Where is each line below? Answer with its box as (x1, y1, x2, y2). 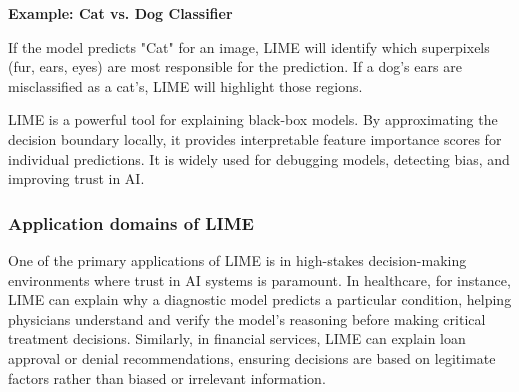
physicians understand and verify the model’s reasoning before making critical (8, 308, 486, 329)
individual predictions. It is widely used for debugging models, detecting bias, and (8, 148, 510, 169)
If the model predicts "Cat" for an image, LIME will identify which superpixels (8, 36, 490, 57)
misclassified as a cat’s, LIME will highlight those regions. (8, 75, 363, 96)
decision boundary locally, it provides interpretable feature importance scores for (8, 128, 502, 149)
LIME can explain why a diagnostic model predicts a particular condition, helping (8, 289, 512, 310)
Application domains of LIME (8, 210, 254, 235)
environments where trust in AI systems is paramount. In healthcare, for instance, (8, 269, 511, 290)
